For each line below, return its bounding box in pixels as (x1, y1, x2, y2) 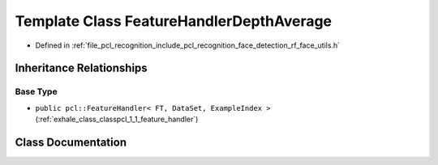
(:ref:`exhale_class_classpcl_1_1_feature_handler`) (35, 114, 199, 125)
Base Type (15, 86, 58, 97)
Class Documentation (15, 135, 127, 149)
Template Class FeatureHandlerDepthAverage (15, 12, 333, 30)
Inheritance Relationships (15, 61, 148, 75)
